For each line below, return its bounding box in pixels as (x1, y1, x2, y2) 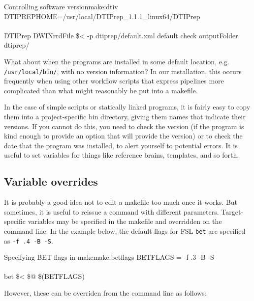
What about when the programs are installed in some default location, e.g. (4, 56, 229, 66)
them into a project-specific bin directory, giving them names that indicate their (4, 111, 246, 121)
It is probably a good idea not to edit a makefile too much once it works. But (4, 197, 238, 207)
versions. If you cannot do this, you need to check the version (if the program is (4, 121, 244, 131)
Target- (221, 206, 243, 217)
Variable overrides (4, 174, 98, 189)
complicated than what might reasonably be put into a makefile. (4, 85, 198, 95)
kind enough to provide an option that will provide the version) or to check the (4, 131, 243, 141)
